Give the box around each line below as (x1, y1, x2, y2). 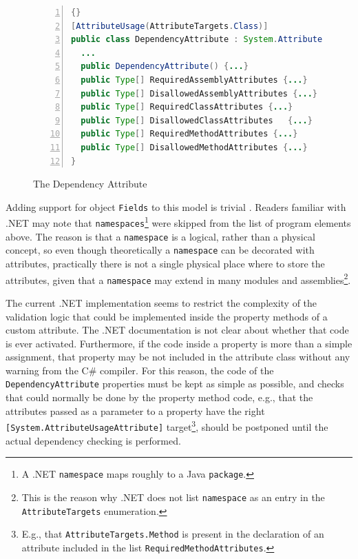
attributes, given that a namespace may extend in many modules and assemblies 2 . (6, 270, 351, 287)
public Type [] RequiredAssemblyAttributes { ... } (81, 74, 308, 85)
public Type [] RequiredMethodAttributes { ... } (81, 129, 298, 139)
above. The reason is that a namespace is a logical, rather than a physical (6, 229, 315, 243)
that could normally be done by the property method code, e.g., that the (6, 390, 313, 405)
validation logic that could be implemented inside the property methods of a (6, 309, 328, 323)
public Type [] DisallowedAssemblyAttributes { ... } (81, 88, 318, 99)
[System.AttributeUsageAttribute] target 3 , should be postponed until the (6, 418, 328, 434)
